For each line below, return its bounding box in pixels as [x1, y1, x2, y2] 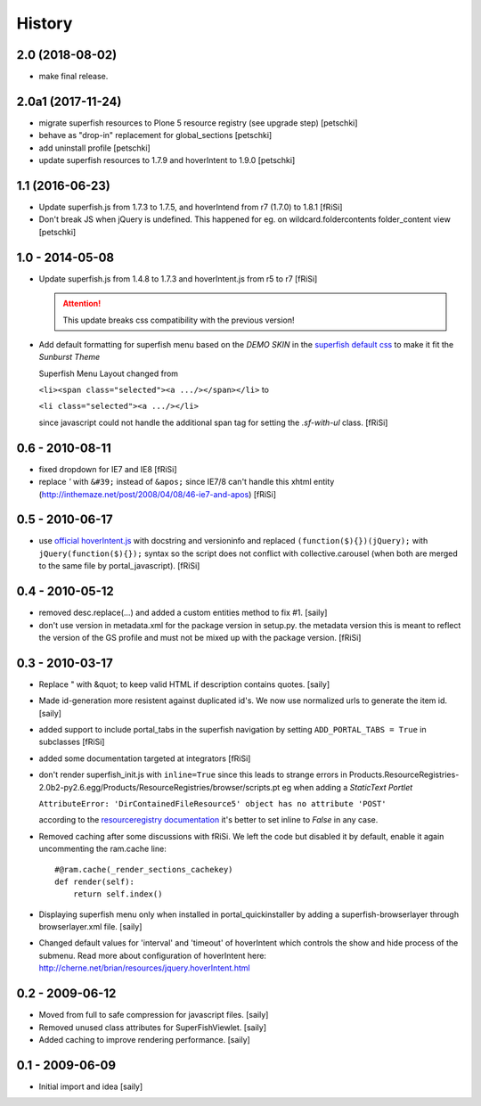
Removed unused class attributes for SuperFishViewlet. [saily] [38, 1021, 267, 1033]
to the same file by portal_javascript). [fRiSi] [38, 561, 200, 571]
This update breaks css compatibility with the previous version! [62, 315, 295, 325]
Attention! [62, 299, 102, 309]
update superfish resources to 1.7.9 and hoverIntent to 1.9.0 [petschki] [38, 155, 296, 166]
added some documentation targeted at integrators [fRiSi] [38, 753, 251, 764]
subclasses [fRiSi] [38, 736, 105, 748]
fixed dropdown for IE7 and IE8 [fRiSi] [38, 463, 177, 474]
